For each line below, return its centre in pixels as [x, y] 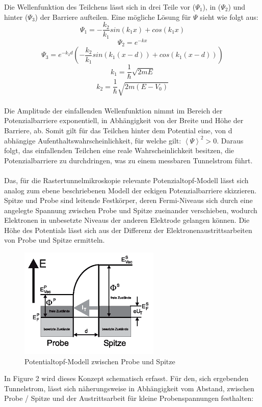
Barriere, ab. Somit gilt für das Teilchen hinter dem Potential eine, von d [118, 130]
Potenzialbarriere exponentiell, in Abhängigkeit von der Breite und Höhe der [124, 120]
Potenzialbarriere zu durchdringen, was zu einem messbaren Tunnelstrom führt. [128, 160]
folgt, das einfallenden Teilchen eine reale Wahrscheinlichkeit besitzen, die [119, 150]
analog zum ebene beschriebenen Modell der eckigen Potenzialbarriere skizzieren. [130, 190]
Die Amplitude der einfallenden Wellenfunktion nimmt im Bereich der [113, 110]
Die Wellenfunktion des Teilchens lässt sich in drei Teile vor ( [100, 7]
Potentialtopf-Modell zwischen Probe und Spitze [100, 361]
